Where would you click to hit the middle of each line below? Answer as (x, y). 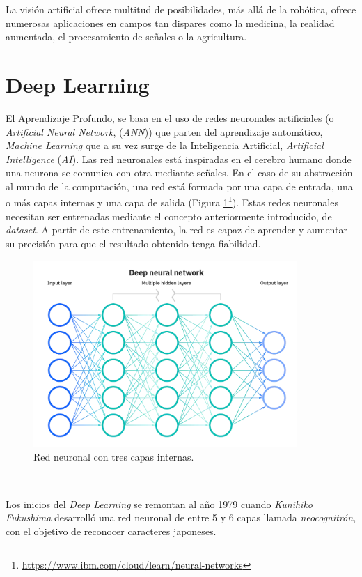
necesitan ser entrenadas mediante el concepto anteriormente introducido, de (169, 216)
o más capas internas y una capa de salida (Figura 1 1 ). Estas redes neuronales (172, 201)
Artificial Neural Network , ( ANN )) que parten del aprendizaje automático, (164, 131)
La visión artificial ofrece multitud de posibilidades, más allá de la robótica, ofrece (181, 9)
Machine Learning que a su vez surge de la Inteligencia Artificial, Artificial (165, 145)
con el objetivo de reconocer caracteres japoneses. (111, 531)
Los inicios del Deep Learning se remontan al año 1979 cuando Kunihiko (159, 503)
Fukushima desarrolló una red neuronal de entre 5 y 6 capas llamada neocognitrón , (181, 517)
